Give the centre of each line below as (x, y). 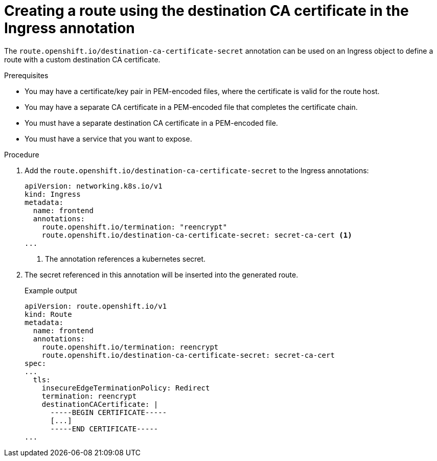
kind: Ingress (53, 194)
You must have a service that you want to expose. (108, 139)
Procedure (22, 154)
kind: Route (48, 314)
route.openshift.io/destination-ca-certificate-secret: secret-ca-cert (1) (197, 235)
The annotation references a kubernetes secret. (125, 259)
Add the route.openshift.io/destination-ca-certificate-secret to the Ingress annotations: (197, 170)
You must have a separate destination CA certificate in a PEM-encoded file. (151, 123)
